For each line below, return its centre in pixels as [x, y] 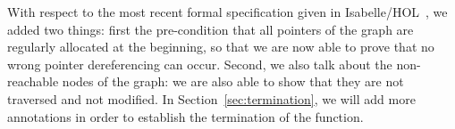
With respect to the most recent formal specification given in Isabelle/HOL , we [227, 12]
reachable [33, 81]
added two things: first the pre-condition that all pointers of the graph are [211, 29]
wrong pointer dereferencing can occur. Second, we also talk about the [200, 64]
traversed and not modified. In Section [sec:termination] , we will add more [211, 98]
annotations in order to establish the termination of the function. [185, 116]
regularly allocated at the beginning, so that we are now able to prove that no [221, 47]
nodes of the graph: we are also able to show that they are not [233, 81]
